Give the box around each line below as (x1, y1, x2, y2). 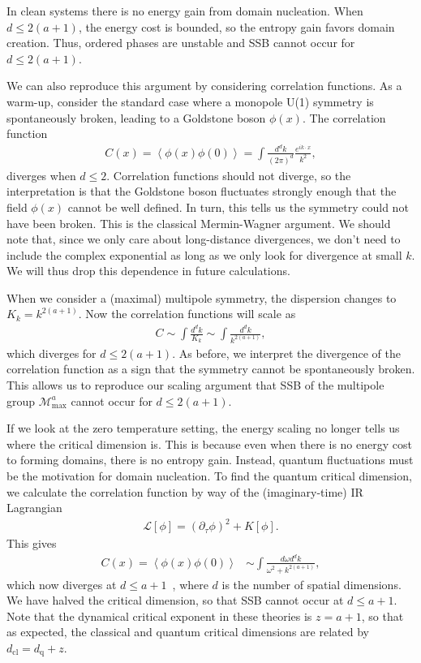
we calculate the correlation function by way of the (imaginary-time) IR (6, 483, 363, 500)
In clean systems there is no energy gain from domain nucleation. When (6, 2, 363, 19)
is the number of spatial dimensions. (221, 575, 402, 592)
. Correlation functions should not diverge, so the (106, 166, 351, 183)
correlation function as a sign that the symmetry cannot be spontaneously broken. (6, 360, 415, 377)
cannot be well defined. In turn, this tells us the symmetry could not (67, 198, 409, 215)
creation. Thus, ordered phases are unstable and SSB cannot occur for (6, 34, 355, 51)
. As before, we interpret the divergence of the (172, 344, 401, 361)
